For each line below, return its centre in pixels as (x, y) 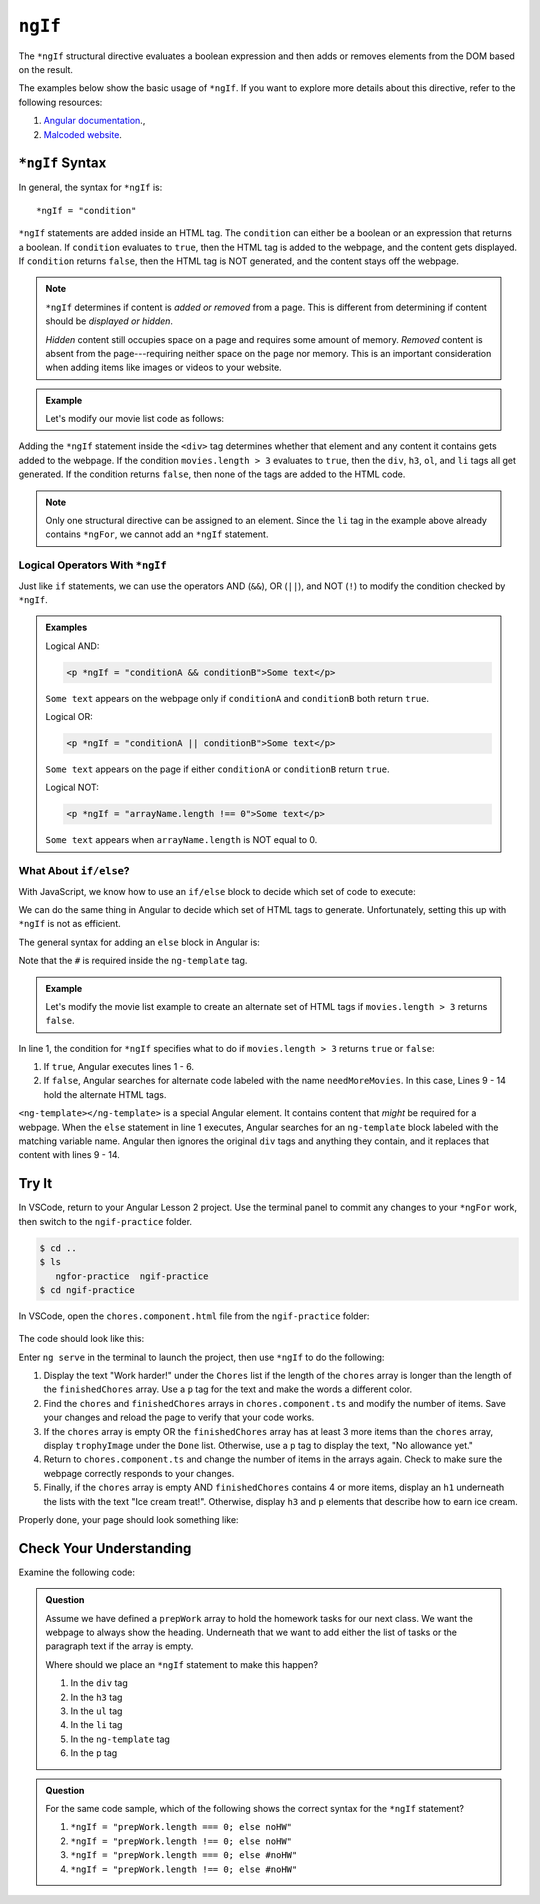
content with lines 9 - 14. (69, 1155)
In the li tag (96, 1725)
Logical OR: (69, 717)
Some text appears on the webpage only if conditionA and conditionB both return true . (237, 698)
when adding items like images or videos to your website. (163, 367)
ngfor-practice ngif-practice (132, 1276)
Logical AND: (72, 646)
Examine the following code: (76, 1572)
